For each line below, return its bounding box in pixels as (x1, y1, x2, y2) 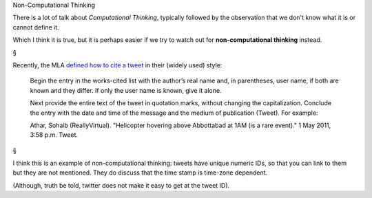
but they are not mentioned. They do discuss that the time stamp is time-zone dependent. (12, 168, 268, 177)
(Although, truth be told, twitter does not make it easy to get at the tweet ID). (12, 181, 230, 189)
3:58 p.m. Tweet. (30, 131, 79, 139)
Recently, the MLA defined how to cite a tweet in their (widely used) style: (12, 60, 223, 69)
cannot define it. (12, 23, 60, 31)
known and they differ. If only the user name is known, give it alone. (30, 86, 222, 94)
